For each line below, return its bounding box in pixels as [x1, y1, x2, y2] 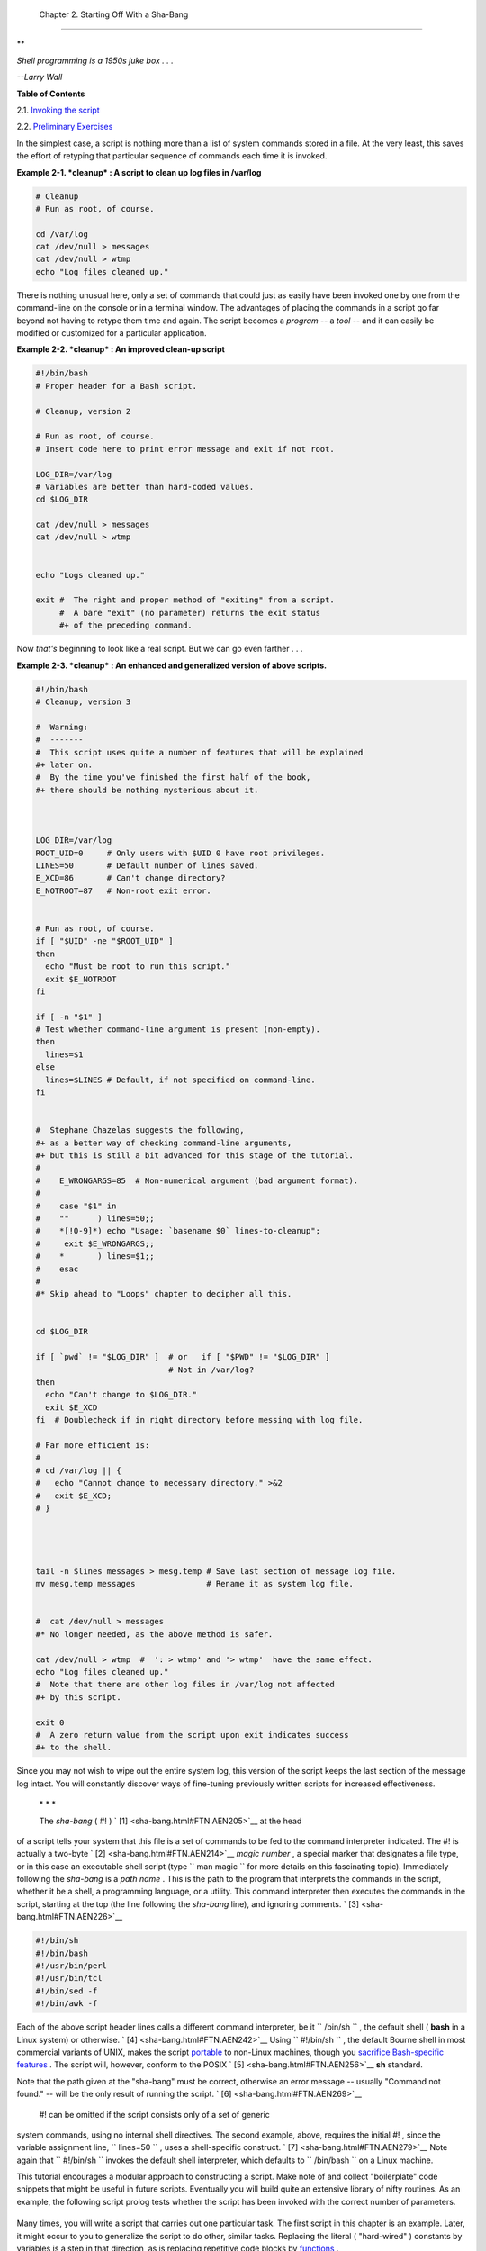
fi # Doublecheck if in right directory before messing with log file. [35, 1415, 364, 1425]
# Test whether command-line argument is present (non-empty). [35, 1025, 321, 1035]
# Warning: [35, 721, 89, 732]
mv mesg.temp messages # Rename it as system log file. [35, 1578, 355, 1589]
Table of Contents [16, 88, 85, 99]
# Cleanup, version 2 [35, 406, 131, 416]
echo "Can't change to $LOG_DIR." [45, 1389, 198, 1400]
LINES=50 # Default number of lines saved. [35, 861, 259, 871]
